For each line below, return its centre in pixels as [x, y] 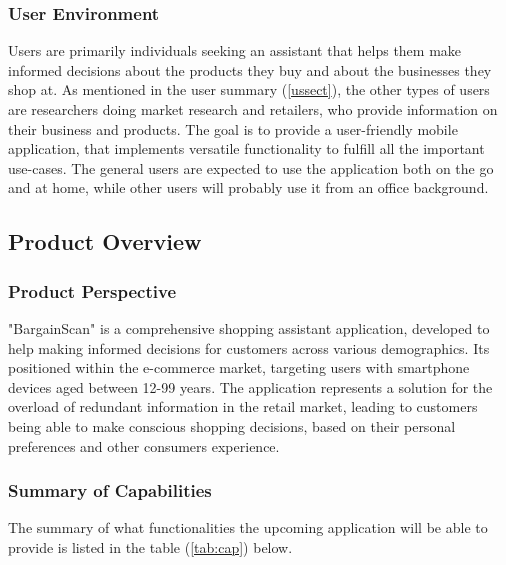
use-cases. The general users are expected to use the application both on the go [251, 167]
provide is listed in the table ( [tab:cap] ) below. [150, 546]
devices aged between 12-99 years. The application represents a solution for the [250, 386]
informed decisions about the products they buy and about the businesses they [250, 69]
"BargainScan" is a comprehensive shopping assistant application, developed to [249, 327]
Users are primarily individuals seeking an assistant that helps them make [235, 50]
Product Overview [105, 241]
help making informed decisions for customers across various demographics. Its [249, 347]
